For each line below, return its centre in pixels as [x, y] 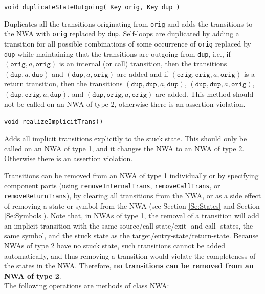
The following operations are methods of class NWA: [87, 286]
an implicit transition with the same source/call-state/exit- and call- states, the [129, 225]
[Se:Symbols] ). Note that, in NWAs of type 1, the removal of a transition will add [132, 216]
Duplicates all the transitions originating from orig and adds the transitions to [128, 23]
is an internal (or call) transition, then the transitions [143, 64]
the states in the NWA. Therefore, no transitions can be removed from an [129, 266]
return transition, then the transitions [63, 84]
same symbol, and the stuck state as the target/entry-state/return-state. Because [131, 235]
